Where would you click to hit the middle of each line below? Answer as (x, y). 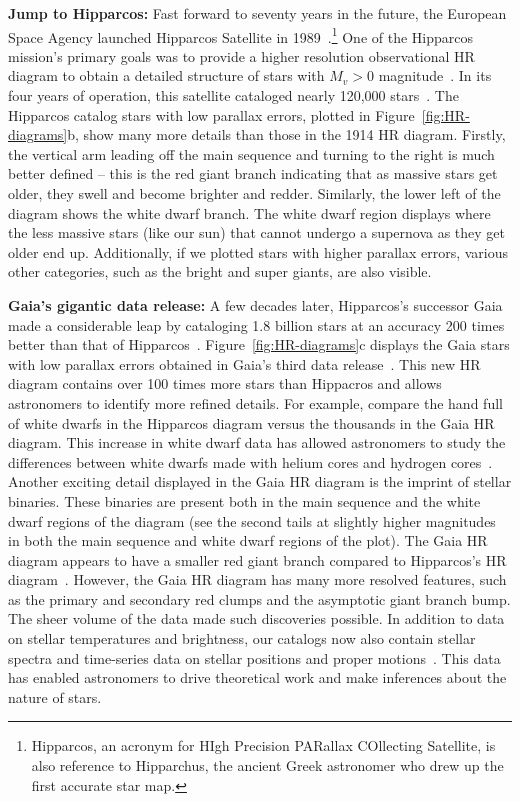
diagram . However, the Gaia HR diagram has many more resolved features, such (257, 579)
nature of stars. (55, 696)
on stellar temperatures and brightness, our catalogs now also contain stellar (242, 638)
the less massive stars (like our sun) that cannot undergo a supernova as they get (257, 232)
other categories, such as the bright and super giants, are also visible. (220, 271)
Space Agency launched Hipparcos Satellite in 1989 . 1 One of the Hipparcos (240, 35)
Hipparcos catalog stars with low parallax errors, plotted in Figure (211, 114)
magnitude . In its (435, 75)
